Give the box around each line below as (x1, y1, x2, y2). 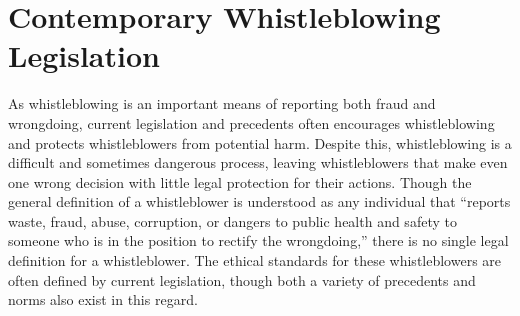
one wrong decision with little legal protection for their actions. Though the (8, 171, 472, 192)
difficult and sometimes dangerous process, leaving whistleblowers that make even (8, 152, 508, 173)
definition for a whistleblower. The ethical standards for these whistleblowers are (8, 250, 502, 271)
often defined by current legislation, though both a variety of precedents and (8, 269, 476, 290)
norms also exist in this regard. (8, 289, 198, 310)
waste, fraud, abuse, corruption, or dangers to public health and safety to (8, 210, 457, 231)
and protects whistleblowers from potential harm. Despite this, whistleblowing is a (8, 132, 512, 153)
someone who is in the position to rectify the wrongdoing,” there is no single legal (8, 230, 509, 251)
